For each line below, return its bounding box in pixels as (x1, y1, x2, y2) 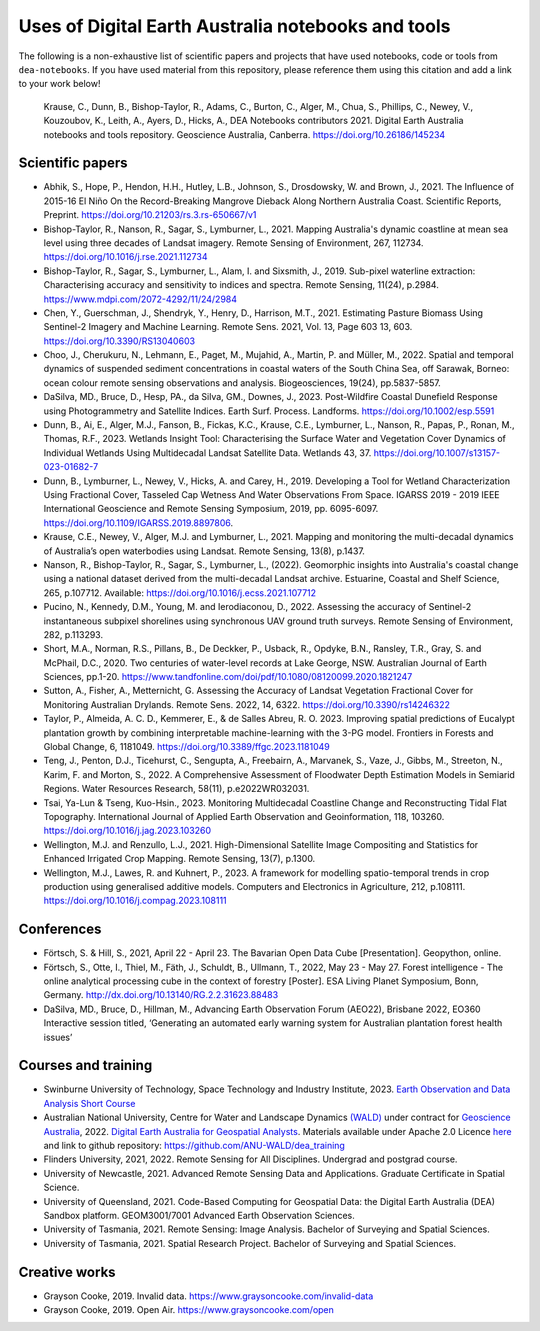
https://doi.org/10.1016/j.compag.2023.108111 (43, 895, 227, 907)
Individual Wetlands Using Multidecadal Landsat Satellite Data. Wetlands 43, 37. (43, 446, 372, 459)
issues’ (43, 1031, 73, 1043)
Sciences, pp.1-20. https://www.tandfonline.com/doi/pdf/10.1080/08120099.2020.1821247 (43, 671, 413, 683)
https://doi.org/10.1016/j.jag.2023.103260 (43, 825, 212, 837)
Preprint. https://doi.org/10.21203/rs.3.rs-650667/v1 (43, 209, 257, 221)
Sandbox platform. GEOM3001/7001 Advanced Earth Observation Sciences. (43, 1210, 355, 1221)
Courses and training (18, 1057, 153, 1074)
